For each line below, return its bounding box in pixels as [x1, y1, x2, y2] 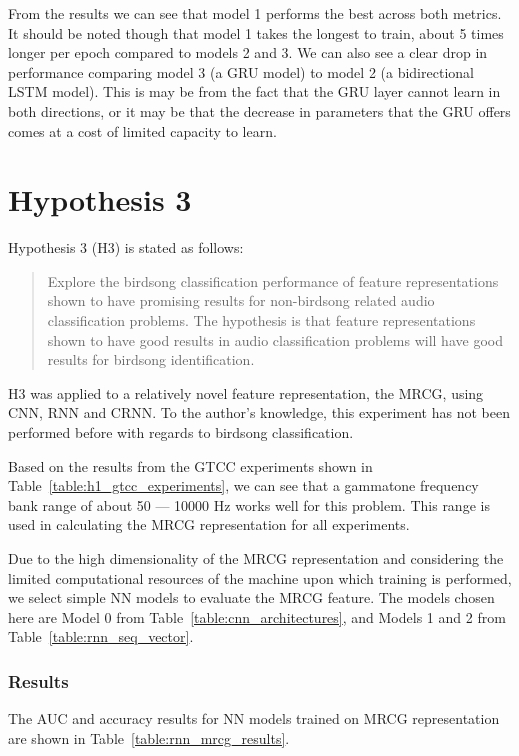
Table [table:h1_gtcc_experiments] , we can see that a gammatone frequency [8, 475, 479, 496]
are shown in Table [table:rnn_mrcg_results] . [8, 727, 290, 748]
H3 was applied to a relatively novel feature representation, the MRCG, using [8, 382, 484, 403]
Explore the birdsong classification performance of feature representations [47, 270, 499, 291]
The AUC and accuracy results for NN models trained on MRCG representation [8, 708, 500, 729]
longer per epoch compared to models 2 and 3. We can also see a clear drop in [8, 42, 488, 63]
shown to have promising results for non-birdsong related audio [47, 290, 435, 311]
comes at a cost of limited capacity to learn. [8, 120, 277, 141]
